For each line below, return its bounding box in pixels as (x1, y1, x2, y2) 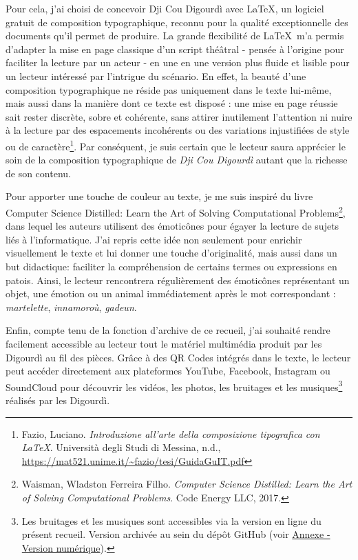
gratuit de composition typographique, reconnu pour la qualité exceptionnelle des (6, 14, 348, 29)
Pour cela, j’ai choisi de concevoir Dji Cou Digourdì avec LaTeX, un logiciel (6, 1, 324, 15)
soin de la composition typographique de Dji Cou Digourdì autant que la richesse (6, 152, 348, 167)
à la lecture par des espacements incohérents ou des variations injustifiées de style (6, 123, 350, 137)
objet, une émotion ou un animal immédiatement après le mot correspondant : (6, 286, 336, 301)
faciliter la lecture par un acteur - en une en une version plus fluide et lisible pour (6, 55, 350, 70)
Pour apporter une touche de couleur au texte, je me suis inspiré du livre (6, 189, 313, 203)
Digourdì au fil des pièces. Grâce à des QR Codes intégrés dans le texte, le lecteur (6, 350, 351, 364)
